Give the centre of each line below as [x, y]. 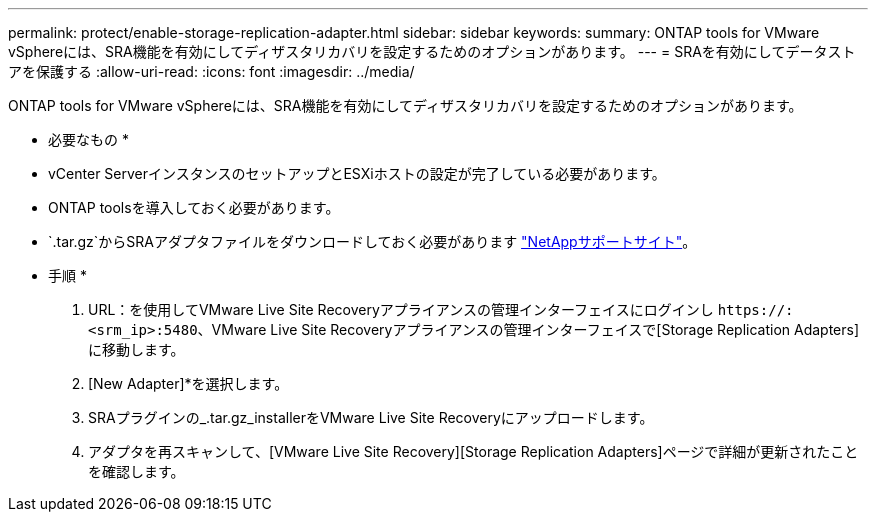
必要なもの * [88, 139]
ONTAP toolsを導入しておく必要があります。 [194, 207]
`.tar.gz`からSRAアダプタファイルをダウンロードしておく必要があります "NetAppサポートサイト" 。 [372, 241]
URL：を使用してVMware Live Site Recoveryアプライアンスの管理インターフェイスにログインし [401, 309]
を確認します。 [136, 471]
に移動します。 [136, 349]
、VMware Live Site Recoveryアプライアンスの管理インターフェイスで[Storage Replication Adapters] [528, 329]
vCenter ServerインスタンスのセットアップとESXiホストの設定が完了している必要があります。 [357, 173]
